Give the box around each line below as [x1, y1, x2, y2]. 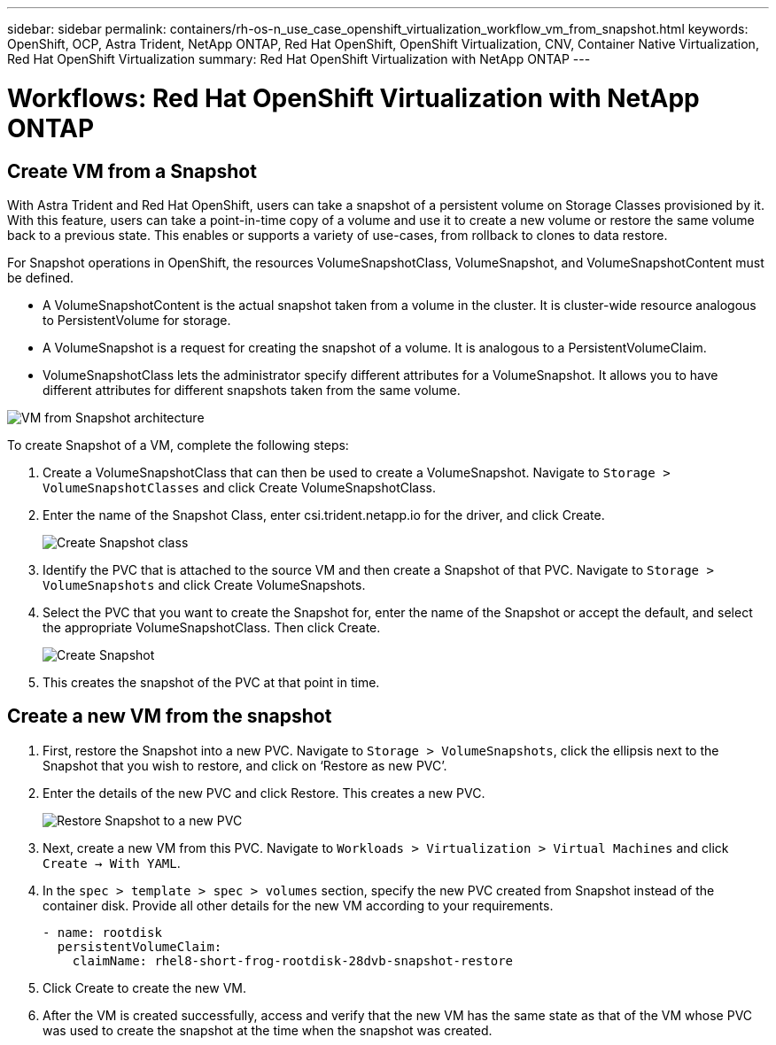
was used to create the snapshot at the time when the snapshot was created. [43, 1022, 493, 1038]
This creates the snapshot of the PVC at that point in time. [43, 674, 380, 690]
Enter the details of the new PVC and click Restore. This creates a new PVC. [43, 785, 485, 801]
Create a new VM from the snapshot [7, 705, 332, 728]
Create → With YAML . [43, 855, 181, 871]
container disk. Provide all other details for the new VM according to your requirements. [43, 897, 554, 913]
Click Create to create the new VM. [43, 979, 246, 995]
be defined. [7, 269, 74, 285]
